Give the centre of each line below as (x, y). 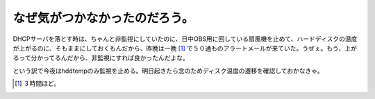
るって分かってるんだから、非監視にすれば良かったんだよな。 (101, 58)
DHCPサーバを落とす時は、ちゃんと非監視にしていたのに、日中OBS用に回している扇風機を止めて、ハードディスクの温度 (185, 39)
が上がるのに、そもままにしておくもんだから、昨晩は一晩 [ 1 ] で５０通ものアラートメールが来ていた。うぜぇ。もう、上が (185, 48)
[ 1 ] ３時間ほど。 (37, 84)
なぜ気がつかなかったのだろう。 (103, 18)
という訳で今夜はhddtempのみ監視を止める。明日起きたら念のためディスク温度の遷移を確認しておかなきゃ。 (168, 71)
